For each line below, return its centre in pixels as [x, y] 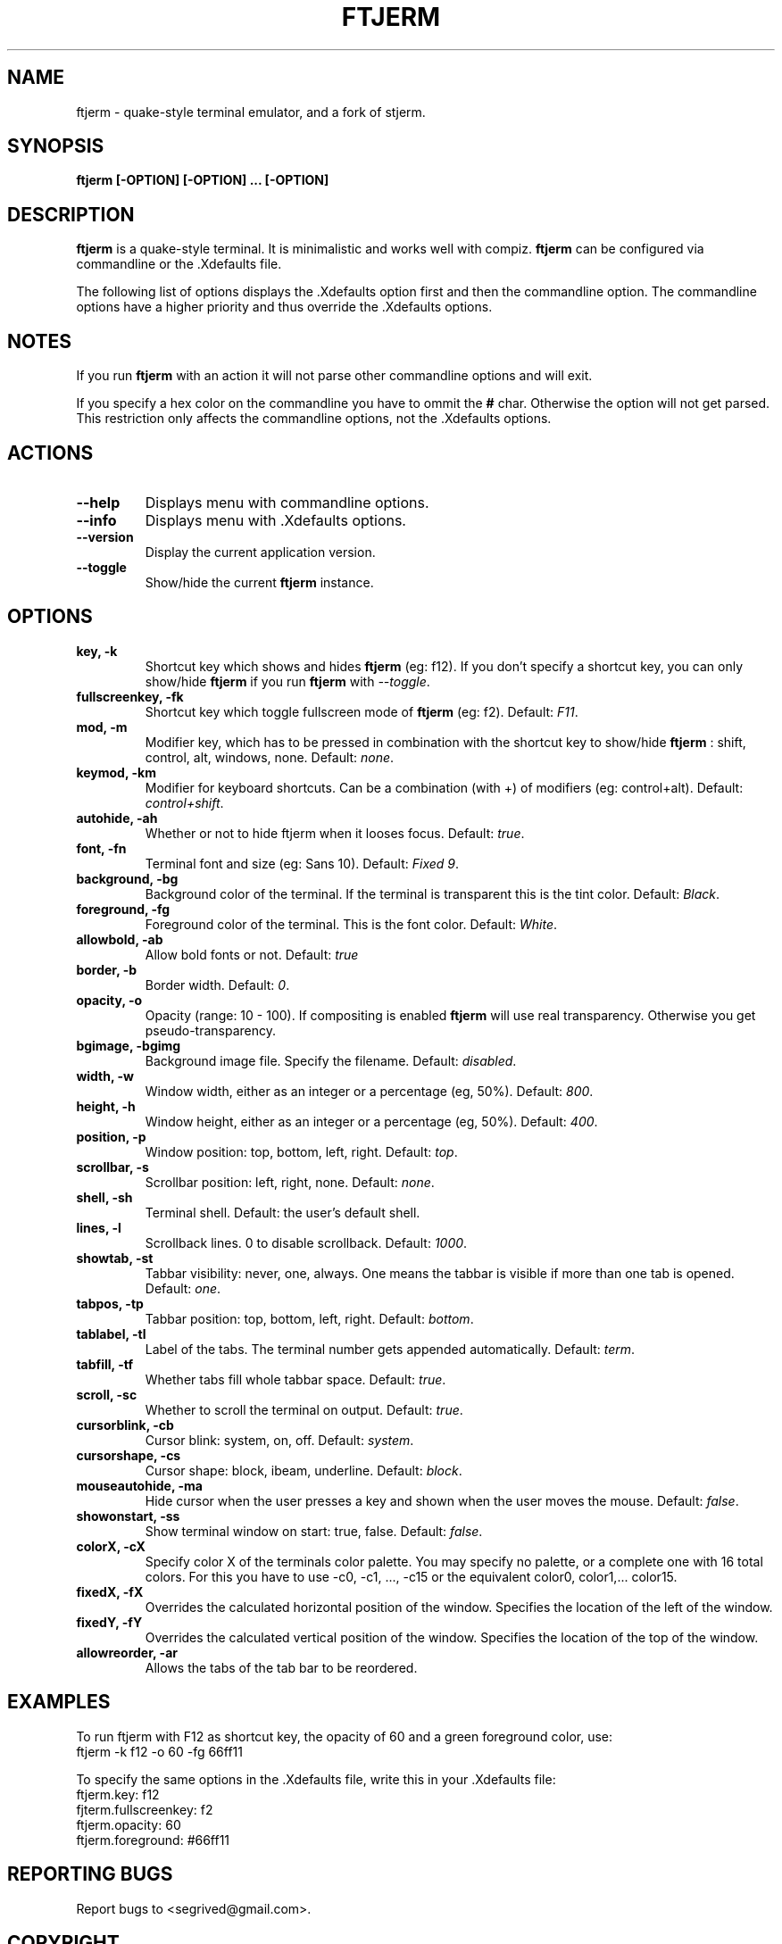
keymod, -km [116, 772]
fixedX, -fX [110, 1591]
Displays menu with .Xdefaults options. [275, 520]
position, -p [111, 1136]
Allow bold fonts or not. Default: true [252, 954]
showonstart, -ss [128, 1516]
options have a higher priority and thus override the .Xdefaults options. [284, 307]
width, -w [105, 1076]
